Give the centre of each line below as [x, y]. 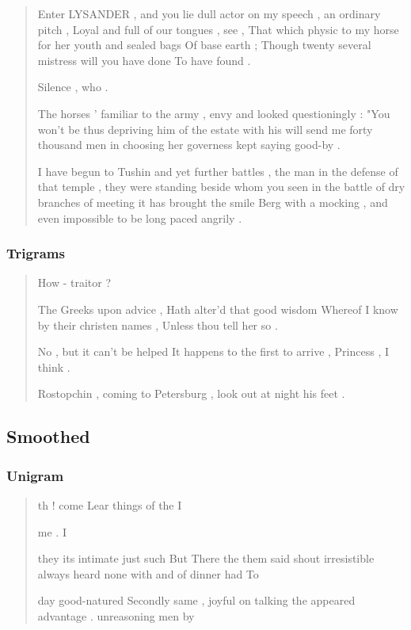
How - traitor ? [74, 283]
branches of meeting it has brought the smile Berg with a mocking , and [213, 202]
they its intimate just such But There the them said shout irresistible [206, 558]
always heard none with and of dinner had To [148, 573]
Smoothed [48, 436]
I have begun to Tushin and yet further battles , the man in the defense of [218, 171]
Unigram [35, 475]
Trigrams [36, 253]
